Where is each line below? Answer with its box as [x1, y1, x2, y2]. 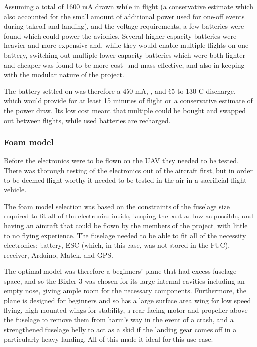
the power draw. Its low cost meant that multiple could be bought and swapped [4, 105, 246, 115]
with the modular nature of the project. [4, 69, 124, 80]
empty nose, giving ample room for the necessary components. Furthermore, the [4, 285, 246, 296]
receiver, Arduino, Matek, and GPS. [4, 249, 113, 260]
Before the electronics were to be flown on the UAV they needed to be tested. [4, 155, 239, 166]
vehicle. [4, 184, 27, 195]
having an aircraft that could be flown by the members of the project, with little [4, 220, 248, 230]
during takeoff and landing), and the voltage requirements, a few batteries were [4, 21, 244, 31]
